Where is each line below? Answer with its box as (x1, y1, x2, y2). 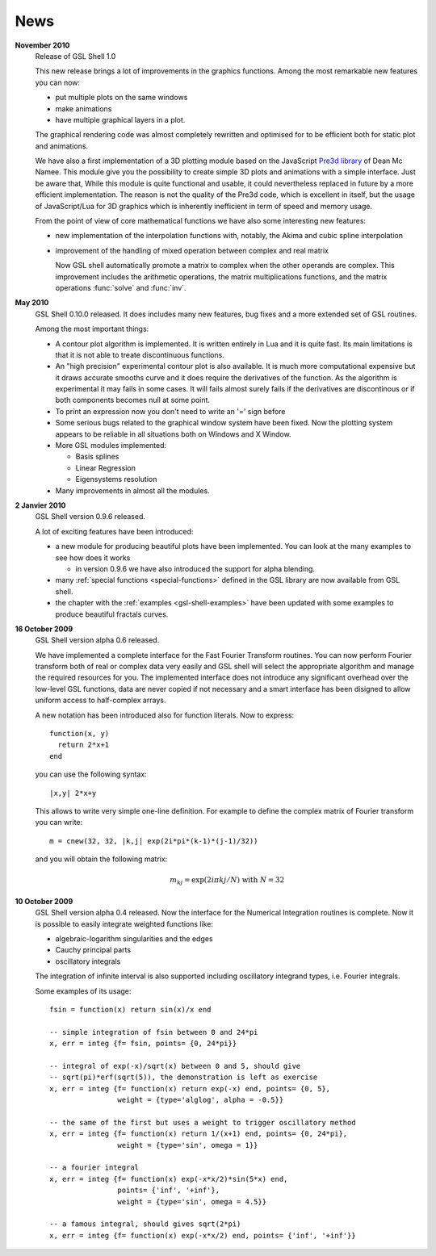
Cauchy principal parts (55, 945, 132, 955)
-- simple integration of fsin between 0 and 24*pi (49, 1028, 258, 1036)
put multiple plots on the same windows (55, 93, 188, 103)
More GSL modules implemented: (55, 441, 167, 450)
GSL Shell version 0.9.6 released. (35, 512, 145, 521)
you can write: (35, 818, 83, 827)
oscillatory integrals (55, 957, 121, 966)
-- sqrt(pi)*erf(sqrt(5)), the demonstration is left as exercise (49, 1073, 318, 1082)
